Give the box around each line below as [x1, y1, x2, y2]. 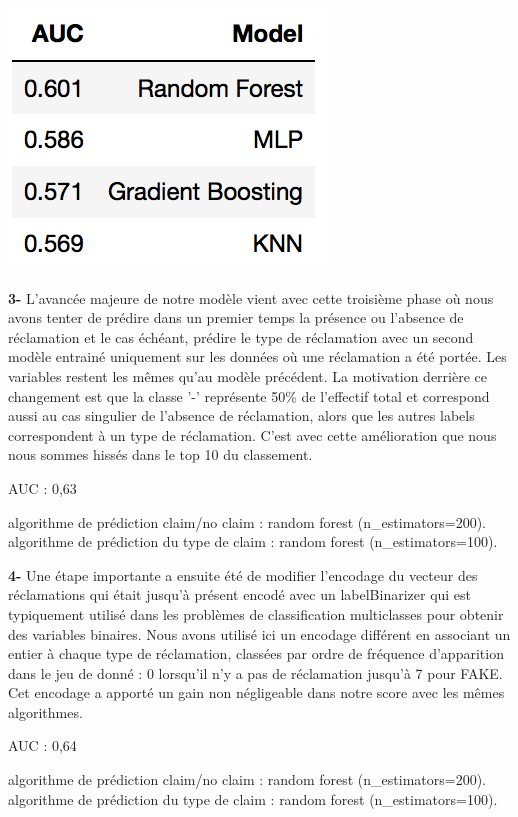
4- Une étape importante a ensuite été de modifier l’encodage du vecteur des [8, 564, 478, 585]
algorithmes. [8, 701, 83, 722]
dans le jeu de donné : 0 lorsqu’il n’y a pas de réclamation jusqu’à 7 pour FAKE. [8, 662, 503, 683]
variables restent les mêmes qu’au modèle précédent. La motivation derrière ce [8, 365, 487, 386]
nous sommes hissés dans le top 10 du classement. [8, 444, 313, 465]
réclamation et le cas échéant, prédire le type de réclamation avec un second [8, 326, 474, 347]
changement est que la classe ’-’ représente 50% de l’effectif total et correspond [8, 385, 490, 406]
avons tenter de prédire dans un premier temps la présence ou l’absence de [8, 307, 464, 328]
